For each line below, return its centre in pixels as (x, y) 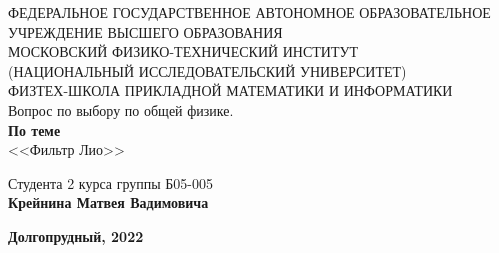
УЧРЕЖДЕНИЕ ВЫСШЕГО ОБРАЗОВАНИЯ (145, 31)
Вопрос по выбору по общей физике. (121, 109)
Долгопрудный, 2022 (76, 235)
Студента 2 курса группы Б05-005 (111, 182)
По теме (34, 129)
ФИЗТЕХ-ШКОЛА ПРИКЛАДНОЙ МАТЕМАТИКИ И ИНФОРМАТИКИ (230, 90)
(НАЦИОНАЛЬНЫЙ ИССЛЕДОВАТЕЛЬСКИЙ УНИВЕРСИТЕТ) (207, 70)
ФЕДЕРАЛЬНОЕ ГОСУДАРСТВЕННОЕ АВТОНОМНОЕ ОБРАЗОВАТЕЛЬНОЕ (249, 12)
